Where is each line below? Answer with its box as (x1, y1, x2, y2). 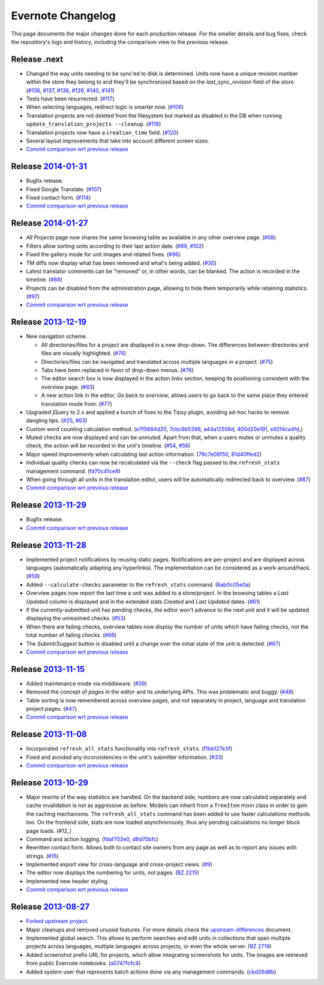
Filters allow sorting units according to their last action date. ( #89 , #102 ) (26, 242, 204, 250)
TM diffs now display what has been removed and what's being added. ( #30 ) (26, 259, 217, 266)
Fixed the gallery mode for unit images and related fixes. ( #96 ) (26, 251, 181, 258)
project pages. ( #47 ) (26, 705, 77, 712)
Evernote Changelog (11, 9, 116, 22)
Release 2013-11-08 (11, 729, 87, 740)
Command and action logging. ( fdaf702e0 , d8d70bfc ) (26, 835, 158, 842)
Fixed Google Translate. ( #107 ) (26, 185, 102, 192)
